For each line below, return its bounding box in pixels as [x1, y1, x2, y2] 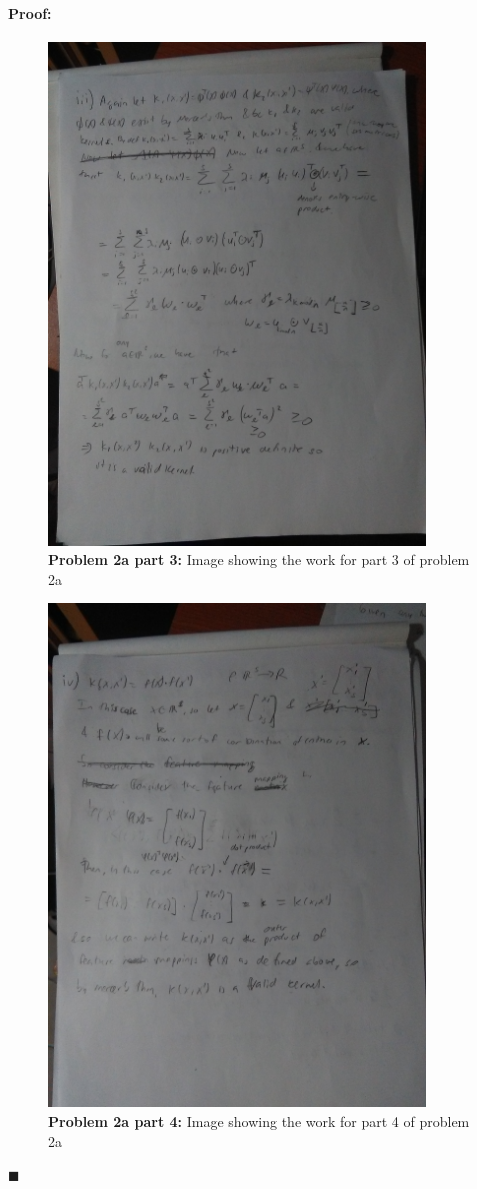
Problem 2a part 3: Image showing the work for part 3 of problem [48, 549, 470, 570]
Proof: [8, 2, 52, 23]
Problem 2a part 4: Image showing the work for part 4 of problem [48, 1110, 470, 1131]
